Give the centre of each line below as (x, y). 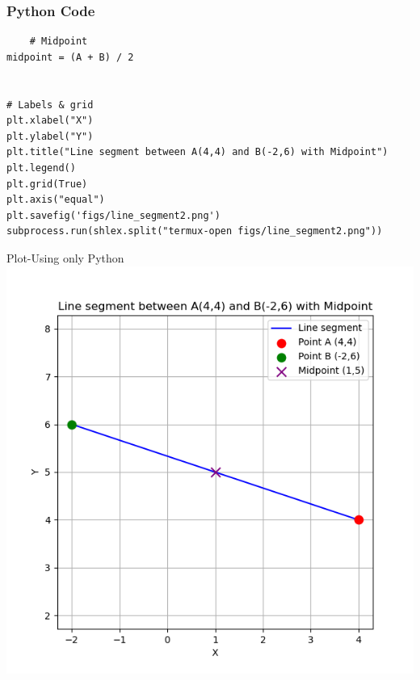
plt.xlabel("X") (50, 121)
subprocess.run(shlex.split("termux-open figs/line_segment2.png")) (195, 231)
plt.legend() (41, 168)
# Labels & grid (50, 105)
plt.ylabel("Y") (50, 136)
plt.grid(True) (47, 184)
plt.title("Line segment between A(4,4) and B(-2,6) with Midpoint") (197, 152)
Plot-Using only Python (65, 257)
